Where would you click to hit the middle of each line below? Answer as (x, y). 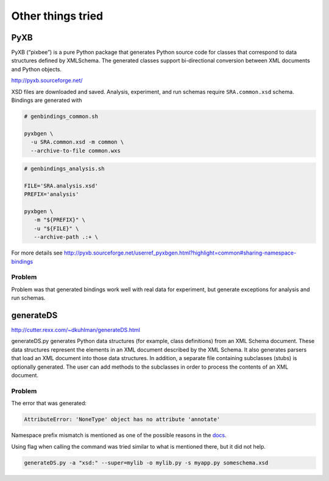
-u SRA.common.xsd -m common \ (77, 142)
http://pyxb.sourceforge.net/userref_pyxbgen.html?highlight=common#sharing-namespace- (180, 253)
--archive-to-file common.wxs (76, 150)
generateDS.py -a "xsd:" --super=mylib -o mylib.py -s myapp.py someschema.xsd (146, 463)
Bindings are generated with (47, 100)
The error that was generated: (49, 403)
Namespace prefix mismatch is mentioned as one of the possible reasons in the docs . (119, 435)
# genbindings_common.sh (61, 116)
